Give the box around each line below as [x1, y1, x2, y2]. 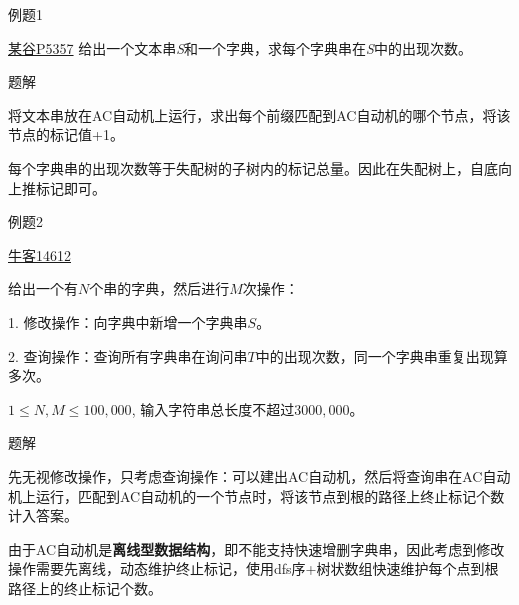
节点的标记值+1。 [8, 124, 124, 145]
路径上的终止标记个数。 [8, 577, 162, 598]
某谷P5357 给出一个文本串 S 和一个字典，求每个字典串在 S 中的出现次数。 [8, 37, 472, 58]
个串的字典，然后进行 [89, 278, 230, 299]
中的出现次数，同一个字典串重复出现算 [255, 345, 508, 366]
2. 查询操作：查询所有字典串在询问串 [8, 345, 248, 366]
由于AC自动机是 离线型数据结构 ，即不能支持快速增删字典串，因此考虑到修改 [8, 538, 505, 559]
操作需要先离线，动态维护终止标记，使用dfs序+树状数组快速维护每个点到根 [8, 558, 499, 579]
